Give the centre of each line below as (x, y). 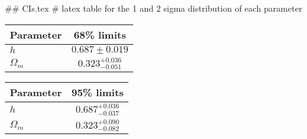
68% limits (100, 34)
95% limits (98, 92)
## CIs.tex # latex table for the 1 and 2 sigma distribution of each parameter (154, 8)
